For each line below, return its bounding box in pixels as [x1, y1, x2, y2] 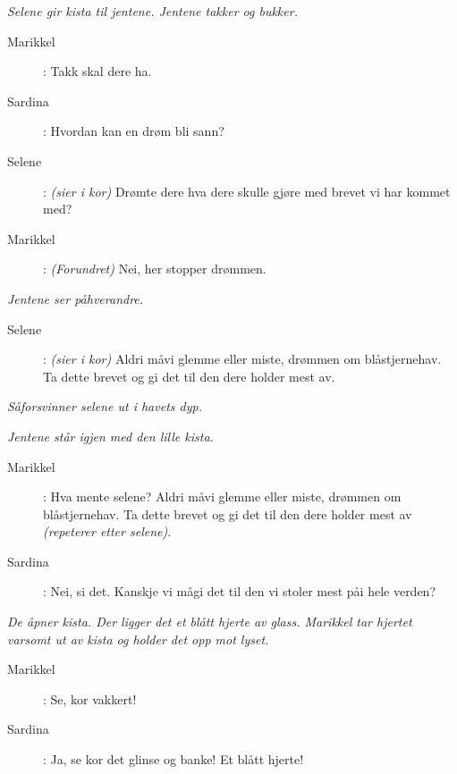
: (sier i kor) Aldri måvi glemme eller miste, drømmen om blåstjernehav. [43, 349, 442, 368]
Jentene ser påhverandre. [7, 289, 144, 307]
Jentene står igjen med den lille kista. [7, 426, 214, 445]
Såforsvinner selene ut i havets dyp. [7, 397, 202, 416]
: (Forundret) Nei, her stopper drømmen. [43, 259, 267, 278]
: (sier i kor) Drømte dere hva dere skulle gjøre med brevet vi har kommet [43, 181, 451, 200]
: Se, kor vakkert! [43, 689, 137, 708]
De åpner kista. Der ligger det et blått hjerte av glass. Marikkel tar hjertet [7, 612, 412, 631]
